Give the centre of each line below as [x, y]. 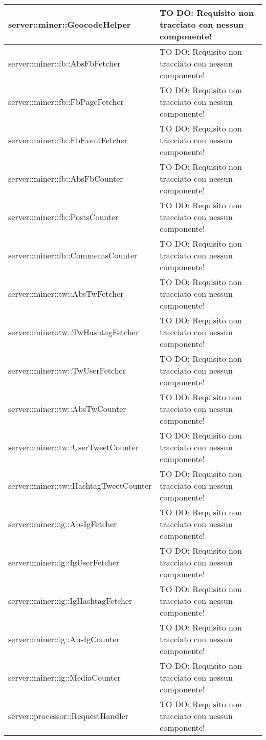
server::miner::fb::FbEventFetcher [68, 140]
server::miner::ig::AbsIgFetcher [63, 524]
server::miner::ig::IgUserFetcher [64, 562]
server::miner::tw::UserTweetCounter [74, 447]
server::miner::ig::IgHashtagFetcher [70, 601]
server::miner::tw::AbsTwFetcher [66, 293]
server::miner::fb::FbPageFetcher [66, 102]
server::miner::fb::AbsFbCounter [66, 178]
